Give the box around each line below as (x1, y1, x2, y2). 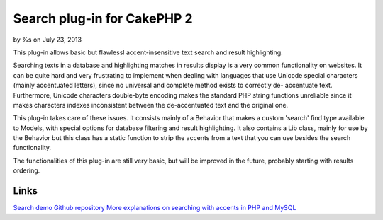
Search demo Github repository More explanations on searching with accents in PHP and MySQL (13, 204, 296, 212)
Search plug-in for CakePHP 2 (13, 11, 193, 26)
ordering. (13, 166, 40, 175)
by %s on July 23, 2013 (13, 35, 82, 44)
